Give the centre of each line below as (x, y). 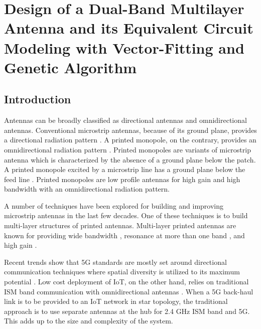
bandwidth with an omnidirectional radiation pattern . (87, 189)
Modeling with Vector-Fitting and (124, 47)
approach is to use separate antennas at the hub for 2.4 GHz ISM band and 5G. (127, 311)
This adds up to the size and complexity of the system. (89, 321)
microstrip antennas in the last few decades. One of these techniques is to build (126, 215)
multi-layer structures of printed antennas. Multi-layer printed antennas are (120, 225)
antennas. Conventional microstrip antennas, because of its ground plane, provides (130, 130)
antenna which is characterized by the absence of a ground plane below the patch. (130, 159)
